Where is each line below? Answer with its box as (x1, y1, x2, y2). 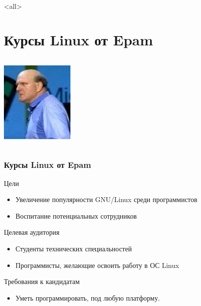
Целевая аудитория (4, 227, 60, 237)
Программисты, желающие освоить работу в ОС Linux (15, 260, 179, 270)
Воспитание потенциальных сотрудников (15, 210, 137, 221)
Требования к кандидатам (4, 276, 80, 286)
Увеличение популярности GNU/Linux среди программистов (15, 194, 198, 204)
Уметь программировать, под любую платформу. (15, 292, 160, 303)
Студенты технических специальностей (15, 244, 132, 254)
